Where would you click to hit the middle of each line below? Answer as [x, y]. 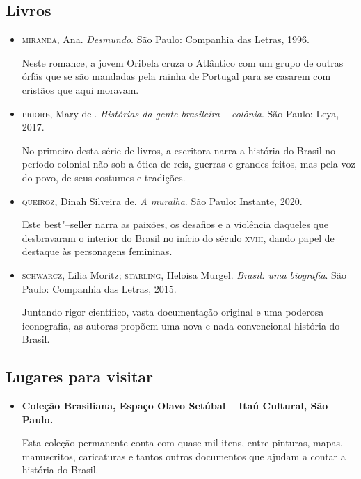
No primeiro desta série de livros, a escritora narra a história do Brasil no [178, 150]
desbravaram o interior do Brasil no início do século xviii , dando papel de [178, 237]
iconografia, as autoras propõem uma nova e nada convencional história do [181, 325]
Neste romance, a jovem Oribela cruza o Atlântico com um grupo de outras [183, 62]
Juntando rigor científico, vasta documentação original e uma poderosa [173, 312]
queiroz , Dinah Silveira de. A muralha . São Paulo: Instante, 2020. [162, 201]
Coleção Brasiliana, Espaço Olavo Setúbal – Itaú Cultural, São [175, 406]
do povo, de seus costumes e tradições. [104, 177]
